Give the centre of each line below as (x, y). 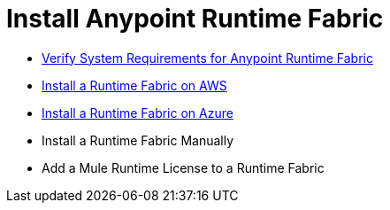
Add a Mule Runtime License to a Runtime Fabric (183, 167)
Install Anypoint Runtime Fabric (195, 19)
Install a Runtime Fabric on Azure (138, 113)
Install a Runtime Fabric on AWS (134, 85)
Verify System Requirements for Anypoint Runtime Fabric (207, 58)
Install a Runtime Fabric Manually (138, 140)
